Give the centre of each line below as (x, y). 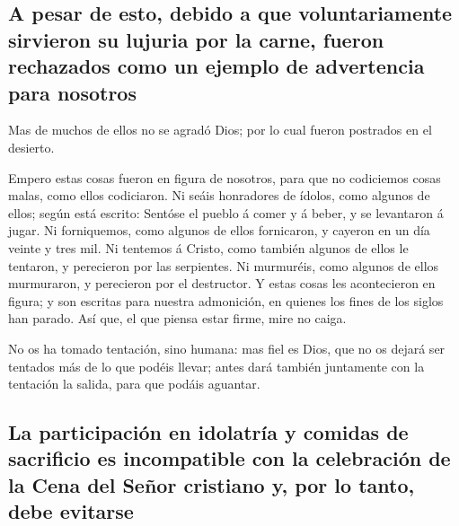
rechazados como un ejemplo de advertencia (216, 66)
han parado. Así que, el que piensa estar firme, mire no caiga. (177, 318)
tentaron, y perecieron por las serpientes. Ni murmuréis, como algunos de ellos (224, 265)
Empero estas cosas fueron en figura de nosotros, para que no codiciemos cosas (225, 177)
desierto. (31, 147)
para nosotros (72, 92)
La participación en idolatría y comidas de (208, 432)
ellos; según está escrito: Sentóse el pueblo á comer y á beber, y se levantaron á (226, 212)
